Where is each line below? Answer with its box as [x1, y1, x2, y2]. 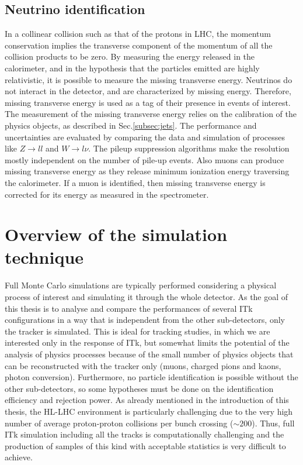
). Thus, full [252, 416, 295, 429]
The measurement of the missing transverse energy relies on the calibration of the [5, 108, 297, 120]
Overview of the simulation [5, 222, 228, 246]
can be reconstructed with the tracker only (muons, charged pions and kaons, [5, 359, 281, 371]
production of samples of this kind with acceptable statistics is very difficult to [5, 439, 286, 452]
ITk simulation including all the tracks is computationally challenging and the [5, 428, 284, 440]
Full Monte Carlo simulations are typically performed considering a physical [5, 279, 277, 291]
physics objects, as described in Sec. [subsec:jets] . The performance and [5, 119, 257, 131]
